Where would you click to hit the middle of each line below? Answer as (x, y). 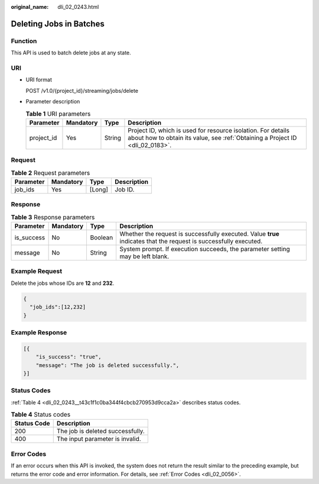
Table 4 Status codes (41, 415)
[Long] (99, 189)
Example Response (39, 332)
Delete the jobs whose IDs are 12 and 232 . (63, 283)
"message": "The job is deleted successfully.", (108, 365)
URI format (39, 80)
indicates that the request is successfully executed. (191, 241)
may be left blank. (144, 256)
